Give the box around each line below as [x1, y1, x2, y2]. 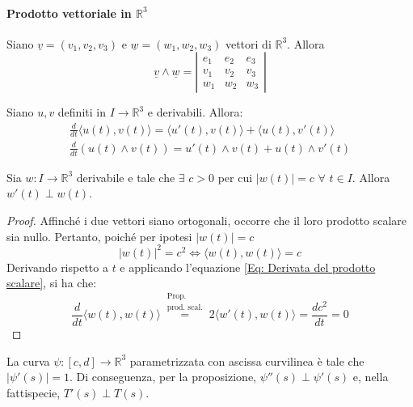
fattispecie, [6, 384, 61, 401]
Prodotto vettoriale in [6, 4, 132, 21]
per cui [217, 168, 253, 185]
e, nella [352, 368, 389, 385]
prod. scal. [166, 303, 203, 312]
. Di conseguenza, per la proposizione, [69, 368, 257, 385]
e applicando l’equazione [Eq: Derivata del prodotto [120, 258, 376, 275]
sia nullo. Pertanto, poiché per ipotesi [6, 227, 192, 244]
